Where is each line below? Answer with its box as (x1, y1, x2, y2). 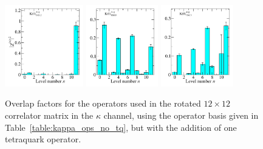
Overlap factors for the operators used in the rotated (5, 97, 201, 110)
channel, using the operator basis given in (103, 109, 259, 122)
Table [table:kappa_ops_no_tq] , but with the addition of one (5, 121, 237, 133)
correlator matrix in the (5, 109, 94, 122)
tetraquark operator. (5, 133, 81, 145)
